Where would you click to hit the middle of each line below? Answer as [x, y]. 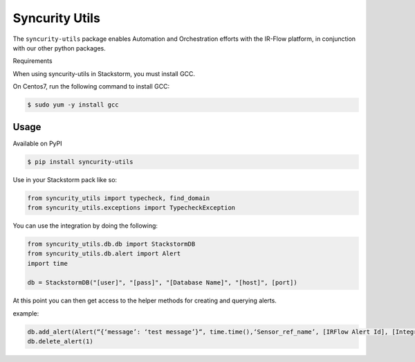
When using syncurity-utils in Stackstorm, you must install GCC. [104, 73]
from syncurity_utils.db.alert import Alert [104, 254]
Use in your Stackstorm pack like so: [65, 179]
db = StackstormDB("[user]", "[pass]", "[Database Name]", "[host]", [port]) [162, 283]
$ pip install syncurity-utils [81, 162]
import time [48, 263]
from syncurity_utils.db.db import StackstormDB [111, 244]
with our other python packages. [59, 48]
